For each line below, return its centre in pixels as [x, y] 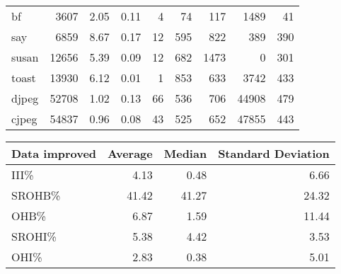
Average [130, 153]
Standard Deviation [274, 153]
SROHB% [36, 195]
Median [185, 153]
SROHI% [34, 236]
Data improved [54, 153]
